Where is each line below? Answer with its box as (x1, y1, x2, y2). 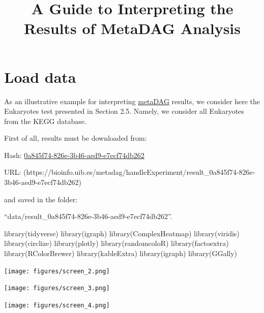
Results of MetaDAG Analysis (24, 18, 241, 39)
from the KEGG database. (4, 115, 86, 126)
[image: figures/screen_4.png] (4, 301, 110, 309)
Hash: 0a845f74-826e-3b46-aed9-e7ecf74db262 (4, 149, 144, 160)
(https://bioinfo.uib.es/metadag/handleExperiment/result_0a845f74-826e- (23, 167, 255, 177)
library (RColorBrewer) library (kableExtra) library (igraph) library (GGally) (4, 248, 238, 259)
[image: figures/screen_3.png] (4, 285, 110, 292)
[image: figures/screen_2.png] (4, 267, 110, 275)
